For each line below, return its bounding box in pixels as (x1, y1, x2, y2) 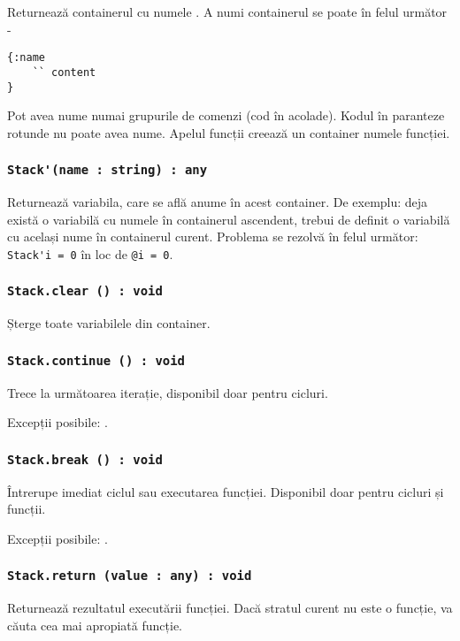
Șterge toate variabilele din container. (7, 314, 211, 332)
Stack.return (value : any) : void (7, 569, 252, 584)
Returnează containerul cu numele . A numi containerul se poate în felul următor (7, 3, 448, 20)
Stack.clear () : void (7, 284, 163, 299)
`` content (32, 65, 96, 79)
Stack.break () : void (7, 452, 163, 467)
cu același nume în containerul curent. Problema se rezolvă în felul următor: (7, 227, 418, 246)
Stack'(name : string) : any (7, 163, 208, 178)
